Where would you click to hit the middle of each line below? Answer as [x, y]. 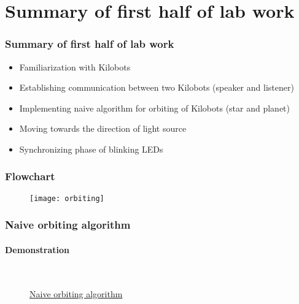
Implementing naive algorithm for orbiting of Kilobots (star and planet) [154, 108]
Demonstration [37, 249]
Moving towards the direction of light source [103, 128]
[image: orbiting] [67, 198]
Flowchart [30, 176]
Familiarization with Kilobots [75, 66]
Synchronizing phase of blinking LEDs [91, 149]
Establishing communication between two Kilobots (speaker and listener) [157, 87]
